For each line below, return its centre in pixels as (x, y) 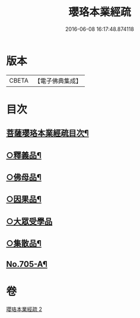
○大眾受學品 (29, 221)
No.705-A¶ (27, 264)
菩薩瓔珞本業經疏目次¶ (47, 133)
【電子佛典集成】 (58, 81)
